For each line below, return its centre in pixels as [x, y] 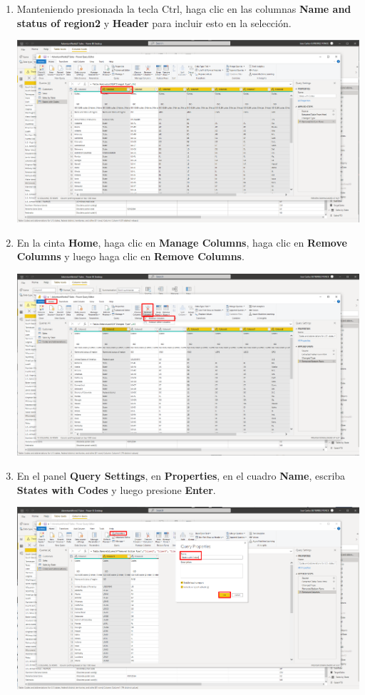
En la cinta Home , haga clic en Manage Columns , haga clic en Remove [182, 242]
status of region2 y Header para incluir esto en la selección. [154, 22]
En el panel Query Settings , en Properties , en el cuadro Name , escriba [181, 475]
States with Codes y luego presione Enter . [116, 489]
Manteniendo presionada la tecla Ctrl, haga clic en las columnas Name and [184, 9]
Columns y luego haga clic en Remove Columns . [130, 256]
